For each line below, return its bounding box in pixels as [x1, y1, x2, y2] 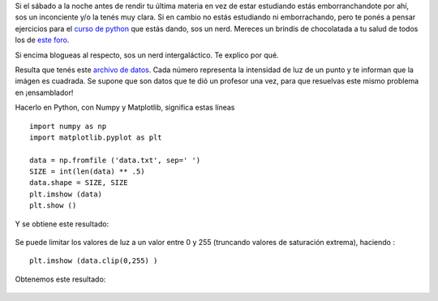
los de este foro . [15, 35, 70, 45]
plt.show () [29, 201, 77, 210]
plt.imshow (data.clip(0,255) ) [29, 256, 158, 265]
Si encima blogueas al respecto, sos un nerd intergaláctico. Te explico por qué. [15, 49, 279, 60]
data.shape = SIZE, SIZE [29, 178, 128, 187]
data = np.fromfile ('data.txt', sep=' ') [29, 155, 201, 165]
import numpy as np [29, 122, 107, 131]
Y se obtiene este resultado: [15, 219, 109, 229]
